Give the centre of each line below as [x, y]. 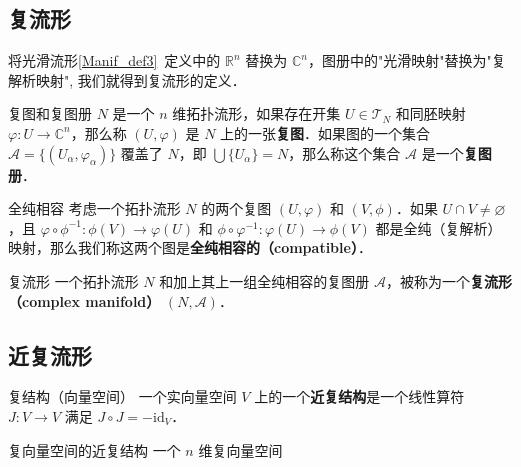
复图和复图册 [50, 113]
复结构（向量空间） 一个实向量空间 [122, 396]
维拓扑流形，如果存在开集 [256, 113]
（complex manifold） [84, 300]
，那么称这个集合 [344, 152]
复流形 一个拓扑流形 [73, 280]
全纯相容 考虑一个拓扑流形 [94, 208]
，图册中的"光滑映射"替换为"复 [407, 60]
